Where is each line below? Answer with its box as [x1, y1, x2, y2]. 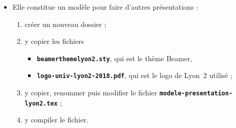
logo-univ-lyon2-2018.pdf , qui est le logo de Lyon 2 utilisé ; [37, 70, 232, 81]
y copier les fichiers [24, 36, 84, 46]
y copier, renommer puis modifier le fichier [24, 87, 158, 98]
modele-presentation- [159, 90, 233, 97]
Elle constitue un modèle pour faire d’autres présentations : [12, 2, 198, 12]
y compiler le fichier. [24, 114, 89, 125]
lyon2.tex [24, 99, 58, 107]
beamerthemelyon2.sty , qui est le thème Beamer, [37, 53, 192, 63]
